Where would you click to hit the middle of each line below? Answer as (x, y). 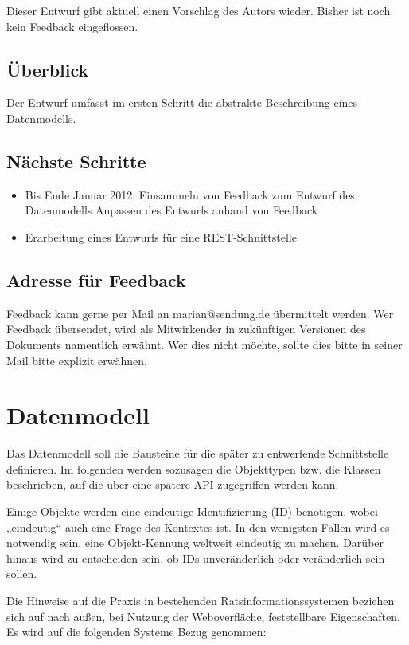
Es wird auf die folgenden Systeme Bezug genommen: (136, 632)
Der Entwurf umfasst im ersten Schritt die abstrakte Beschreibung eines (182, 102)
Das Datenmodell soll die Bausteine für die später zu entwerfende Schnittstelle (198, 453)
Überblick (48, 69)
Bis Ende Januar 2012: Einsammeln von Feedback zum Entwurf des (190, 194)
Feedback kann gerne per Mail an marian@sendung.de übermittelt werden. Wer (200, 313)
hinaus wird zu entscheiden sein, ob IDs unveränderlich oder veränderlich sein (196, 558)
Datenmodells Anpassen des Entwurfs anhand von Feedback (171, 210)
